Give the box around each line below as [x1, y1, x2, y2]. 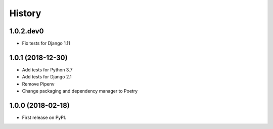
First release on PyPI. [22, 114, 67, 121]
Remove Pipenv [22, 81, 55, 87]
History [9, 8, 41, 19]
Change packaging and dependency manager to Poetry [22, 88, 138, 94]
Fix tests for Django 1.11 [22, 40, 70, 47]
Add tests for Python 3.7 [22, 66, 73, 73]
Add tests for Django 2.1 [22, 74, 72, 80]
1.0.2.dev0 [9, 27, 44, 35]
